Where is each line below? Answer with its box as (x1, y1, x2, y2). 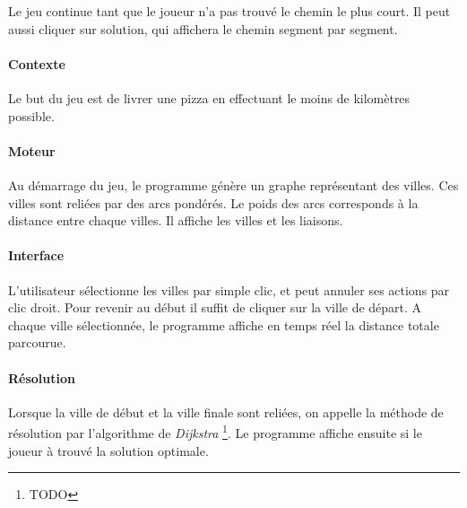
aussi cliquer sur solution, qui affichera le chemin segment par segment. (8, 19, 398, 38)
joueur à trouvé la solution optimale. (8, 441, 209, 460)
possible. (8, 106, 55, 125)
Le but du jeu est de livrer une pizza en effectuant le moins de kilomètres (8, 88, 411, 107)
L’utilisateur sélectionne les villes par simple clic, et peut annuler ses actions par (8, 280, 450, 299)
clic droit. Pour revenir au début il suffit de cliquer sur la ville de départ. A (8, 298, 422, 317)
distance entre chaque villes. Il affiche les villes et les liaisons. (8, 211, 343, 230)
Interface (8, 246, 65, 265)
